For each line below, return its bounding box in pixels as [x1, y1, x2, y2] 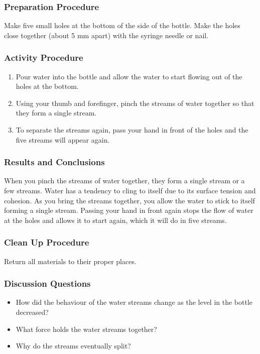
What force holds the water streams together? [16, 323, 157, 334]
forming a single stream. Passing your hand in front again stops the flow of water [4, 205, 253, 215]
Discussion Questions [4, 277, 91, 290]
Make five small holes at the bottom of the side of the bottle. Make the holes [4, 20, 240, 31]
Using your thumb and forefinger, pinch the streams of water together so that [16, 97, 254, 108]
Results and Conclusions [4, 156, 105, 168]
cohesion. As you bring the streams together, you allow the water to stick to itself [4, 195, 255, 205]
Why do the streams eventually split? [16, 340, 131, 351]
